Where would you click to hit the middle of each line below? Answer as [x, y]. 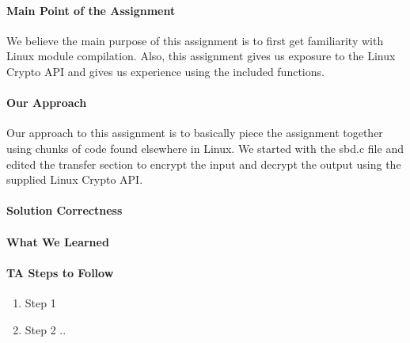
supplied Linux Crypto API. [75, 179]
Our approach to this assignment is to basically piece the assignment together [195, 133]
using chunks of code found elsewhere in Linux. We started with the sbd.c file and [205, 148]
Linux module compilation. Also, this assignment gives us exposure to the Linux [201, 56]
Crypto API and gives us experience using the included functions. [165, 71]
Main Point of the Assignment [91, 10]
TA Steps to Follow [60, 272]
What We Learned [58, 241]
